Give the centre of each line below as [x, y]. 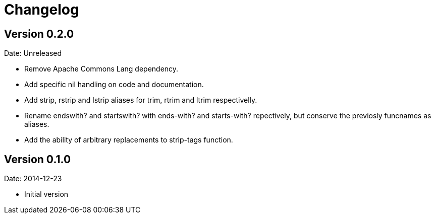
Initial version [46, 194]
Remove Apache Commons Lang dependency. [101, 69]
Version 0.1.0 [38, 159]
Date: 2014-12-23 [33, 179]
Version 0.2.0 [39, 34]
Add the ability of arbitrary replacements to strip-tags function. [129, 140]
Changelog [42, 10]
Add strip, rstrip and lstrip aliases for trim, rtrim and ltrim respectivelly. [141, 100]
